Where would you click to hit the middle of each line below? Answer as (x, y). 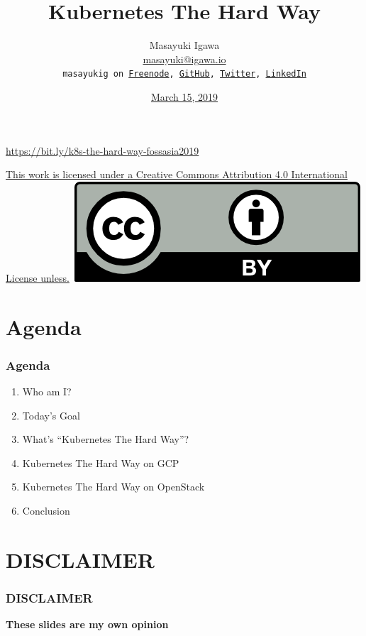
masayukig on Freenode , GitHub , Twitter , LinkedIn (184, 74)
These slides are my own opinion (87, 624)
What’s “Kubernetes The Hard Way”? (106, 439)
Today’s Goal (51, 415)
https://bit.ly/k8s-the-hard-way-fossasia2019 (102, 150)
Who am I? (47, 391)
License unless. (38, 277)
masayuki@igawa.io (184, 59)
